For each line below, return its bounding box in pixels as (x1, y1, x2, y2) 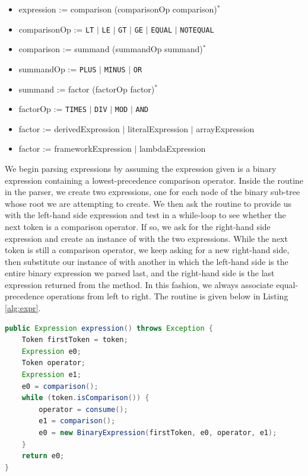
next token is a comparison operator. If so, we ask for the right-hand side (5, 220, 271, 232)
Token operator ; (21, 359, 86, 368)
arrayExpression (196, 122, 255, 135)
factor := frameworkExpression (18, 142, 132, 155)
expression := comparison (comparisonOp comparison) (18, 3, 217, 15)
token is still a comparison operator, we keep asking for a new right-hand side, (5, 244, 290, 256)
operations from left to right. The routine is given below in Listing (46, 290, 288, 302)
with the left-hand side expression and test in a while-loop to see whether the (5, 209, 286, 221)
